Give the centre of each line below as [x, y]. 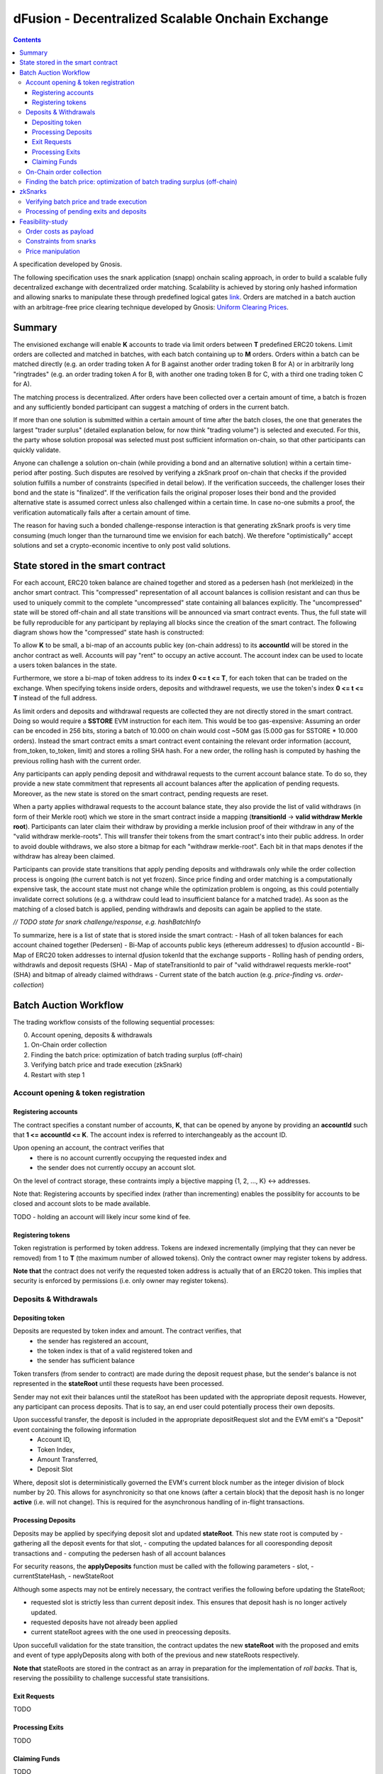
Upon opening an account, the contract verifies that [89, 1148]
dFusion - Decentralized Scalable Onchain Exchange [171, 18]
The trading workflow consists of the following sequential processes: [114, 1022]
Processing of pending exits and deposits [86, 211]
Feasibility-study [44, 221]
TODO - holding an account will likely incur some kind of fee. [102, 1216]
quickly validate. [37, 450]
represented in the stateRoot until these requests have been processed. [118, 1384]
